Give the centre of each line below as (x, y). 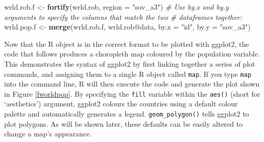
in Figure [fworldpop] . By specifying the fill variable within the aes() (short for (132, 93)
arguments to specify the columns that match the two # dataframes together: (123, 17)
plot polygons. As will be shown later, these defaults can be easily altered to (124, 123)
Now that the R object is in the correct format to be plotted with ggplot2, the (127, 44)
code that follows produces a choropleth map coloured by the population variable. (132, 54)
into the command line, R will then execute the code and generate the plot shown (132, 84)
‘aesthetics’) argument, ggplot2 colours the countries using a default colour (121, 104)
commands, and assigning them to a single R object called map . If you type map (128, 74)
